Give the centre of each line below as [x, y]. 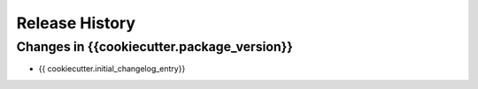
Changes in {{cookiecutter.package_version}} [155, 47]
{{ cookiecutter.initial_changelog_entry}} [112, 69]
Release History [76, 23]
